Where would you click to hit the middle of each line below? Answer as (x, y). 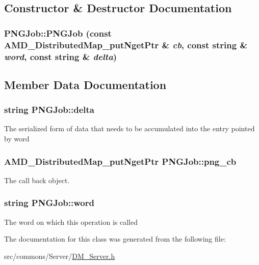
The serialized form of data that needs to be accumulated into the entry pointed (129, 128)
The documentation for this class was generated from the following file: (115, 239)
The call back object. (37, 180)
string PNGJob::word (49, 203)
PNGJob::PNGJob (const (58, 33)
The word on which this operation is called (71, 222)
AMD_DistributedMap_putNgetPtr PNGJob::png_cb (120, 161)
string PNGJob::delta (49, 110)
